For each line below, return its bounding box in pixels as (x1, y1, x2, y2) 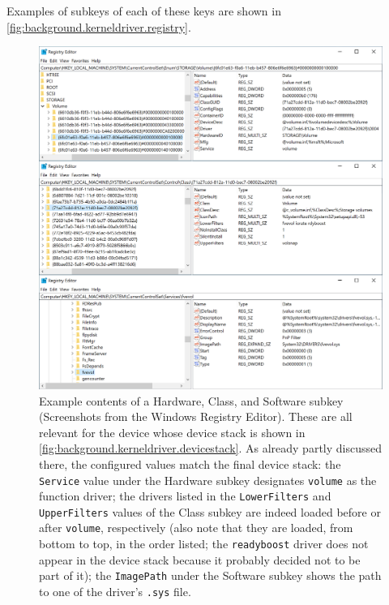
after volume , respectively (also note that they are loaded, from (39, 519, 353, 536)
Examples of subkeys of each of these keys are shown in (6, 2, 281, 19)
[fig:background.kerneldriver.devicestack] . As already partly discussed (39, 440, 383, 457)
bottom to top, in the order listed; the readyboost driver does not (39, 535, 369, 552)
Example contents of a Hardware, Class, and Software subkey (39, 392, 344, 409)
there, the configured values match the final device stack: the (39, 455, 341, 472)
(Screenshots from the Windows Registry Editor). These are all (39, 408, 353, 425)
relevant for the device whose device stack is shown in (39, 423, 306, 440)
